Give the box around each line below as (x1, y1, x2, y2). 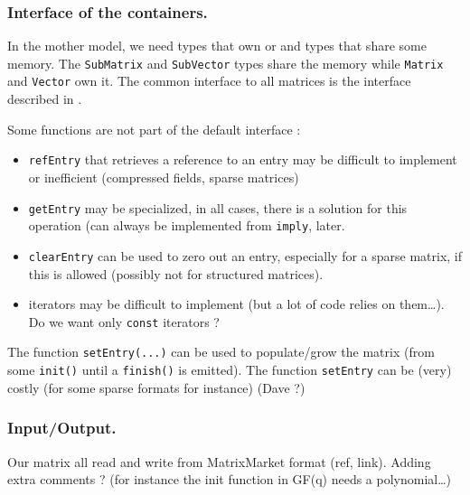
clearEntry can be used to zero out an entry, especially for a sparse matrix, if (28, 246, 463, 265)
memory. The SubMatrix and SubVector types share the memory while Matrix (7, 53, 444, 72)
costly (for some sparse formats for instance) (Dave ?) (7, 378, 305, 397)
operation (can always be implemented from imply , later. (28, 216, 345, 235)
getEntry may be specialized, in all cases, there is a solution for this (28, 198, 408, 217)
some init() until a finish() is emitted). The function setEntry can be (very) (7, 360, 452, 379)
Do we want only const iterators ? (28, 312, 220, 331)
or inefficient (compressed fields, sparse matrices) (28, 167, 299, 186)
